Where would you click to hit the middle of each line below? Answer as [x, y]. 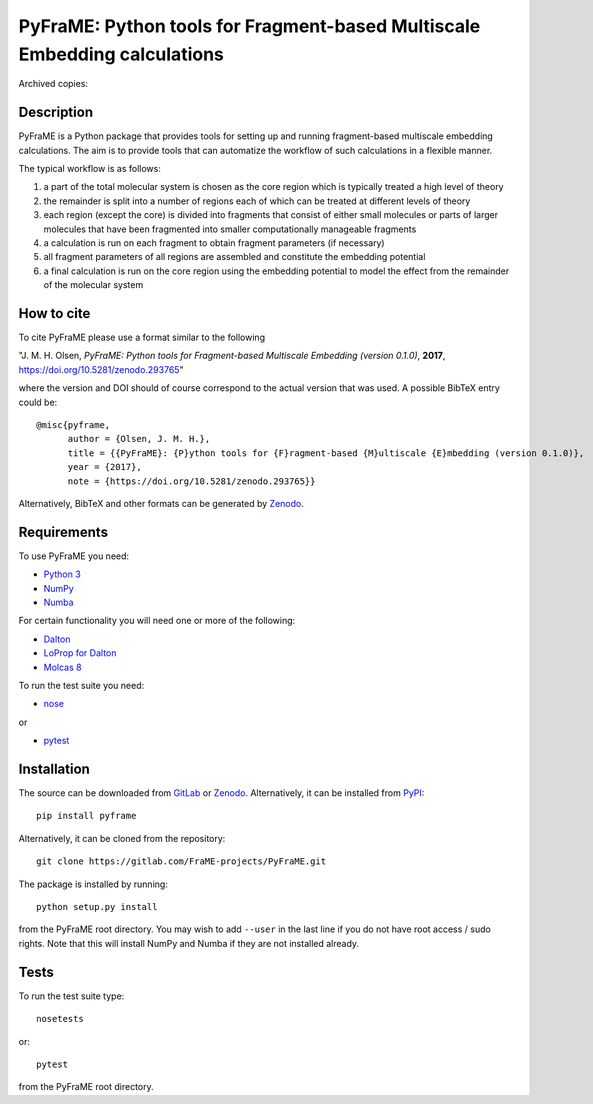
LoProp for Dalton [80, 653]
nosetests [60, 1019]
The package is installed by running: [93, 884]
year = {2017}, [104, 467]
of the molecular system [93, 285]
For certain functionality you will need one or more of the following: [157, 621]
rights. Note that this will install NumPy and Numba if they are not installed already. [189, 943]
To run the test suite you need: [81, 685]
